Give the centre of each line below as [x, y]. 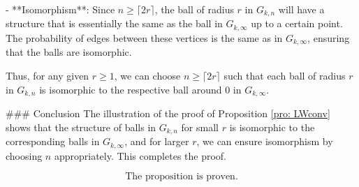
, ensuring [329, 37]
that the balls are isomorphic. [69, 52]
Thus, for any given [47, 75]
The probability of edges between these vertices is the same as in [144, 37]
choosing [24, 155]
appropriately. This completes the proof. [140, 155]
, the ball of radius [194, 9]
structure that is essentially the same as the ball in [114, 23]
